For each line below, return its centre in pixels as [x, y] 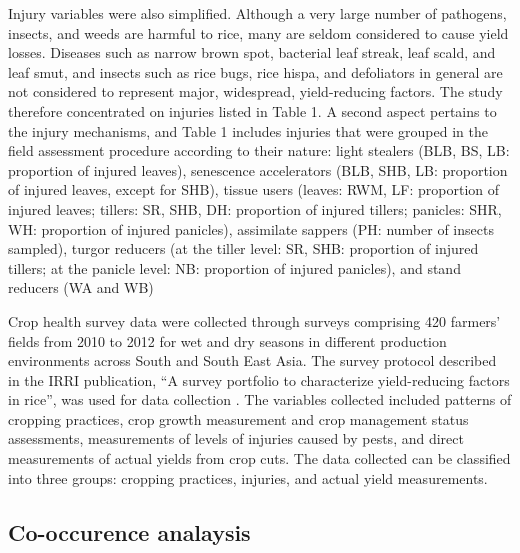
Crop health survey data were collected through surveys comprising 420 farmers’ [254, 320]
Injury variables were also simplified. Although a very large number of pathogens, [257, 13]
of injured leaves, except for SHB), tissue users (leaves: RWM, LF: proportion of [254, 189]
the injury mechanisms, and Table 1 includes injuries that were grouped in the [248, 130]
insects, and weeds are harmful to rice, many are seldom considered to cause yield [258, 32]
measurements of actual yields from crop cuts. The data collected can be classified [259, 458]
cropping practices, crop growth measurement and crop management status [238, 418]
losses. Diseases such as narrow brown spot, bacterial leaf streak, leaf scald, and [252, 52]
